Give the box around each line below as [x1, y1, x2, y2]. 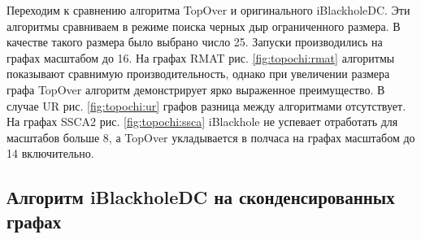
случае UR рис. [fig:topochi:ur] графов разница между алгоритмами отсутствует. [7, 97, 406, 114]
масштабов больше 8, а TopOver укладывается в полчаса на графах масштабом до [7, 128, 415, 146]
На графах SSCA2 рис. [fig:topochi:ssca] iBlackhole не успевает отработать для [7, 113, 398, 130]
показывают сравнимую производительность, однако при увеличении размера [7, 65, 390, 82]
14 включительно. [7, 145, 94, 162]
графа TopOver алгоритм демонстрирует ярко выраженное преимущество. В [7, 80, 385, 98]
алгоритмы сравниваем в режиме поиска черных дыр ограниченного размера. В [7, 17, 401, 34]
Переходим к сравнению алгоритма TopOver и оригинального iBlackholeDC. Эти [7, 2, 410, 18]
